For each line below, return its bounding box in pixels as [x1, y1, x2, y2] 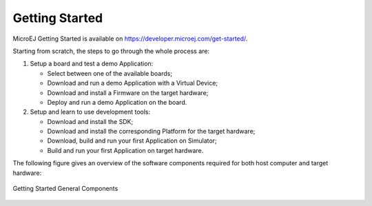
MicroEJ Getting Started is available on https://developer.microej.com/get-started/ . [12, 34, 248, 43]
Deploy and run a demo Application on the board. [47, 98, 187, 106]
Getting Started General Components [12, 185, 118, 193]
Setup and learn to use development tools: [30, 107, 151, 116]
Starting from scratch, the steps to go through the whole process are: [12, 47, 210, 55]
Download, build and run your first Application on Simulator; [47, 136, 217, 145]
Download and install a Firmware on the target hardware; [47, 88, 209, 96]
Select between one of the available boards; [47, 69, 172, 77]
